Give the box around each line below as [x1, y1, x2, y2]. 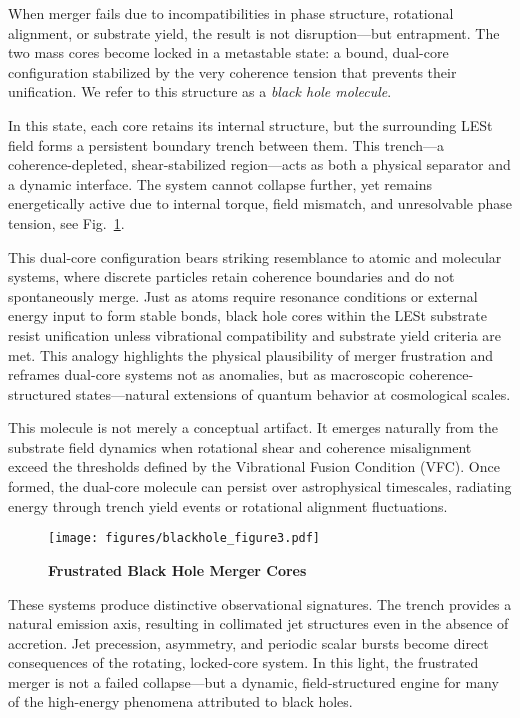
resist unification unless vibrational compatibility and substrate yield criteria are [8, 324, 502, 345]
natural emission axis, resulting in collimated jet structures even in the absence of [8, 613, 509, 634]
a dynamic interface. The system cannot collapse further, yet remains [8, 173, 432, 194]
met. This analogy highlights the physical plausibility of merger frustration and [8, 344, 494, 365]
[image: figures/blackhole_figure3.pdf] [48, 531, 321, 546]
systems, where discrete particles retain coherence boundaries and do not [8, 266, 455, 287]
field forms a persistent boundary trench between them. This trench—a [8, 134, 445, 155]
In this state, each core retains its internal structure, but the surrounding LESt [8, 114, 493, 135]
